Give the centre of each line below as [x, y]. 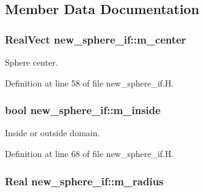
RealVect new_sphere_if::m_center [96, 39]
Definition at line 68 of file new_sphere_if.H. [89, 153]
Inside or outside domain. [53, 133]
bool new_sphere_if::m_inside [83, 110]
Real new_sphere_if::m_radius [84, 181]
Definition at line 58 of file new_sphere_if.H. [89, 83]
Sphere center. [31, 62]
